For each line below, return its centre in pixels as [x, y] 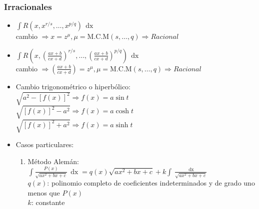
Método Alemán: [53, 161]
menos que [44, 192]
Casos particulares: [45, 144]
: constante [48, 202]
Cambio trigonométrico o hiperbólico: [73, 86]
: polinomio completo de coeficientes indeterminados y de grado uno [151, 183]
